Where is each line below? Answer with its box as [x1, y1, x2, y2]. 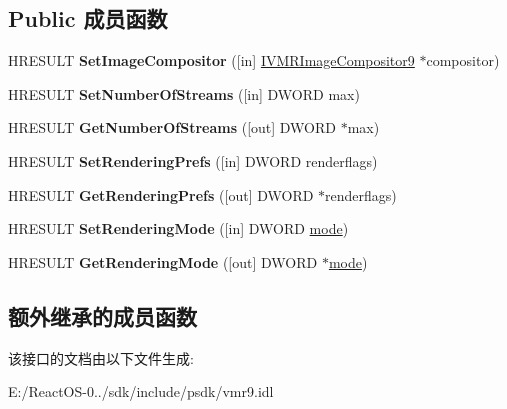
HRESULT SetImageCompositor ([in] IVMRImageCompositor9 [8, 50, 415, 71]
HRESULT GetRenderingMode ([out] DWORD [8, 251, 318, 272]
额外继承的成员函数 [8, 300, 197, 331]
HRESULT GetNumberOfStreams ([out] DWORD [8, 117, 337, 138]
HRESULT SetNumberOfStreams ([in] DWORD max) [8, 83, 360, 104]
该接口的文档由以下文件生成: [8, 347, 194, 368]
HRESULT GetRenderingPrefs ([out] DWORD [8, 184, 314, 205]
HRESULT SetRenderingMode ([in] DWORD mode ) [8, 218, 349, 239]
